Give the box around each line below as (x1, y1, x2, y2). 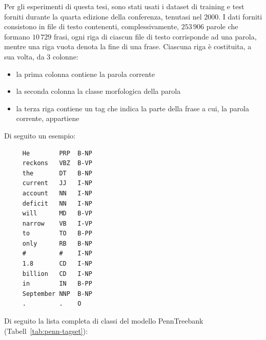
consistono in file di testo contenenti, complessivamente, (4, 21, 179, 32)
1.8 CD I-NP (22, 260, 92, 268)
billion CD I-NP (22, 270, 92, 277)
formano (4, 31, 30, 42)
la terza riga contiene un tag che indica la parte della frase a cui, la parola (16, 103, 249, 113)
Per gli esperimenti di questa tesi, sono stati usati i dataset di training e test (4, 1, 244, 11)
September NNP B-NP (22, 290, 92, 297)
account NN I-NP (22, 189, 92, 197)
